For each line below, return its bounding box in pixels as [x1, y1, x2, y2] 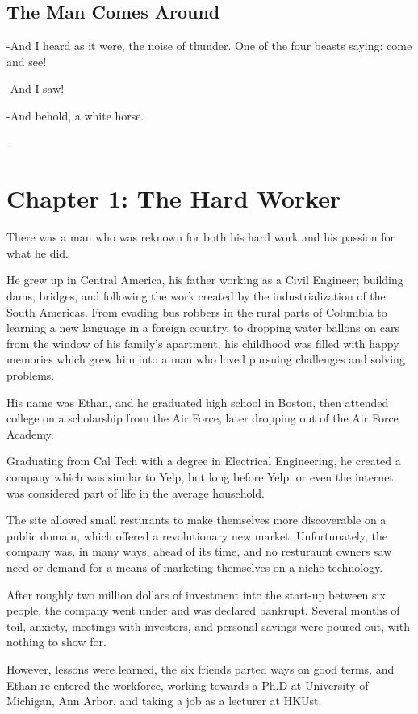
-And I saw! [6, 80, 65, 97]
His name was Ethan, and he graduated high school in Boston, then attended [6, 393, 389, 410]
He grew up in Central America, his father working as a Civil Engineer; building [6, 271, 403, 288]
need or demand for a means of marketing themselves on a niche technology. [6, 558, 383, 575]
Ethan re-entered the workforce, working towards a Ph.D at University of [6, 676, 369, 693]
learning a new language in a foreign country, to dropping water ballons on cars [6, 319, 399, 336]
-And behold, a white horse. [6, 107, 144, 124]
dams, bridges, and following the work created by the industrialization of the [6, 288, 386, 304]
